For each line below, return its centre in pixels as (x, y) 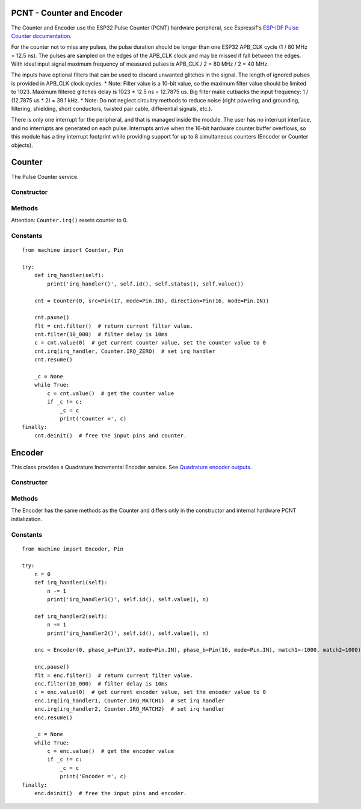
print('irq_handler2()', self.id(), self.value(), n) (128, 633)
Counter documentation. (42, 36)
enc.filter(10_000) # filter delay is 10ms (101, 683)
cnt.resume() (53, 360)
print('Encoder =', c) (93, 776)
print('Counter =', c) (93, 418)
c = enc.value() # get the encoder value (111, 751)
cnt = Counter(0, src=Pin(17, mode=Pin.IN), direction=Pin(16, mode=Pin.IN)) (152, 301)
